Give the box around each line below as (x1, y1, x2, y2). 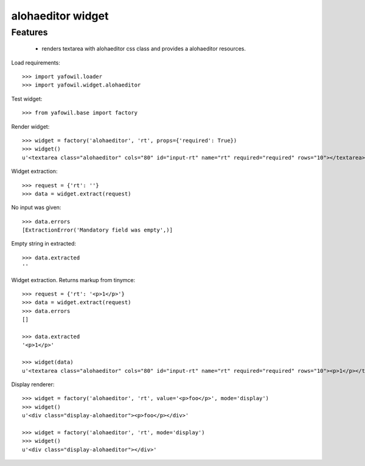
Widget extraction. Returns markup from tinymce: (11, 276, 136, 283)
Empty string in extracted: (11, 240, 76, 247)
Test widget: (11, 95, 43, 102)
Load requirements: (11, 58, 61, 66)
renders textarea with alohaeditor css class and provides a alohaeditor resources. (41, 45, 246, 52)
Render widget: (11, 122, 50, 130)
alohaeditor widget (11, 9, 109, 23)
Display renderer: (11, 381, 55, 388)
